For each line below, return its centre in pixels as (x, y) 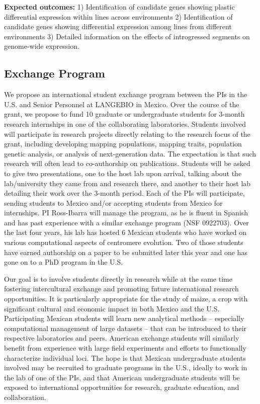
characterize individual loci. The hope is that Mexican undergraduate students (125, 357)
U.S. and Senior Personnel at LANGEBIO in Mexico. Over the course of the (122, 104)
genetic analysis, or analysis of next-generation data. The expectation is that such (130, 153)
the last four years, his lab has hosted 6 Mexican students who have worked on (125, 232)
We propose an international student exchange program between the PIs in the (126, 94)
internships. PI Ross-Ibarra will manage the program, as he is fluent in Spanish (126, 213)
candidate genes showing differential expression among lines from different (118, 26)
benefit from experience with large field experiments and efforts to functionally (125, 348)
